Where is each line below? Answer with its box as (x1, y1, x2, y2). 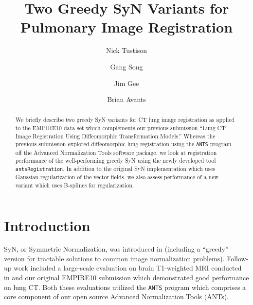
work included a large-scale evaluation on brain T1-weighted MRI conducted (14, 263, 242, 273)
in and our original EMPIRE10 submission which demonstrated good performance (4, 272, 249, 283)
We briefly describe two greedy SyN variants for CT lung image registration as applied (15, 116, 235, 124)
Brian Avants (107, 94, 146, 104)
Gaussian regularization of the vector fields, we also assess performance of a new (15, 173, 219, 181)
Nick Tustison (106, 45, 147, 55)
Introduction (4, 216, 90, 236)
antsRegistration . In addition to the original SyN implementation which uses (15, 164, 216, 172)
